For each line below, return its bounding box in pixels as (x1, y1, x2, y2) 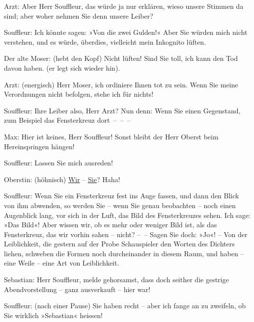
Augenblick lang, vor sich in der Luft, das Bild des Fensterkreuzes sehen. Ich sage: (4, 210, 251, 220)
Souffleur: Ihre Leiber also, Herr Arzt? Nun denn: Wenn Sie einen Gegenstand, (4, 105, 241, 115)
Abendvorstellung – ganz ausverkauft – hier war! (4, 284, 150, 294)
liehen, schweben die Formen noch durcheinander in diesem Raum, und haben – (4, 248, 244, 258)
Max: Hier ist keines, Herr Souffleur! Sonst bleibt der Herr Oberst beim (4, 131, 219, 141)
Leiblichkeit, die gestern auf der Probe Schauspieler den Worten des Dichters (4, 239, 235, 249)
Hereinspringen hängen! (4, 141, 75, 151)
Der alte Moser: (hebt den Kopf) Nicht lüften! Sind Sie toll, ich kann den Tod (4, 53, 238, 63)
